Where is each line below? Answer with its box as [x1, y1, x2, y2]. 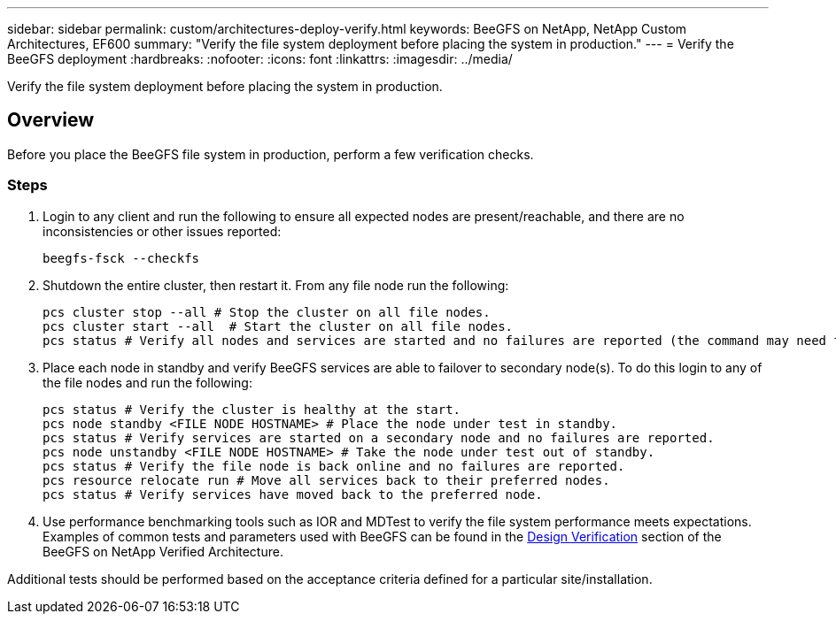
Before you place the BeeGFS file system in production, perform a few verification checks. [7, 146, 534, 162]
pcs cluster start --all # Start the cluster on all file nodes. [43, 318, 514, 333]
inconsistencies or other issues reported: [43, 223, 282, 239]
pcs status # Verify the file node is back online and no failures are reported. [43, 458, 625, 473]
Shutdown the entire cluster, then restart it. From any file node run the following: [43, 277, 509, 293]
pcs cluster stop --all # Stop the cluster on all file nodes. [43, 304, 491, 319]
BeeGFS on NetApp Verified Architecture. [43, 543, 283, 559]
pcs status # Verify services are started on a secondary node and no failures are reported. [43, 430, 715, 445]
